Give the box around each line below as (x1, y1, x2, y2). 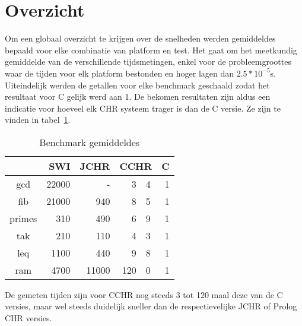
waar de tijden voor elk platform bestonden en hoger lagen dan (5, 67, 234, 79)
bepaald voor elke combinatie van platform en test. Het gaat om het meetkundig (5, 43, 297, 56)
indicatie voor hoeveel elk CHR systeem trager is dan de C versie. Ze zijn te (5, 102, 281, 114)
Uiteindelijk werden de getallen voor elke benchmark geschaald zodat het (5, 78, 270, 91)
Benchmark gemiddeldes (39, 135, 140, 149)
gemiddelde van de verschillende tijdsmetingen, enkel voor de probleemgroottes (5, 55, 291, 68)
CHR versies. (5, 312, 52, 324)
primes (9, 211, 37, 225)
